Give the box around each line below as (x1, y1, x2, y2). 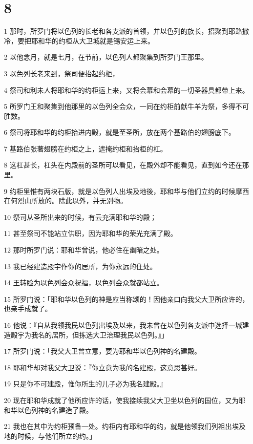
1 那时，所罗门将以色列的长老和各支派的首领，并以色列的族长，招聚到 (4, 26, 229, 36)
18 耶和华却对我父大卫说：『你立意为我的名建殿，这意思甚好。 (4, 362, 201, 372)
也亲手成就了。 (4, 303, 52, 314)
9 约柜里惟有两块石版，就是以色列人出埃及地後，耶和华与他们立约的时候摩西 (4, 186, 249, 196)
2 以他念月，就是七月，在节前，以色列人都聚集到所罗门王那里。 (4, 52, 208, 62)
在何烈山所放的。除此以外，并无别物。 (4, 195, 127, 206)
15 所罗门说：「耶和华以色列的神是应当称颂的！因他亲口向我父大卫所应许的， (4, 294, 249, 304)
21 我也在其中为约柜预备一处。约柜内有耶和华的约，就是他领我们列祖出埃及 (4, 421, 246, 431)
